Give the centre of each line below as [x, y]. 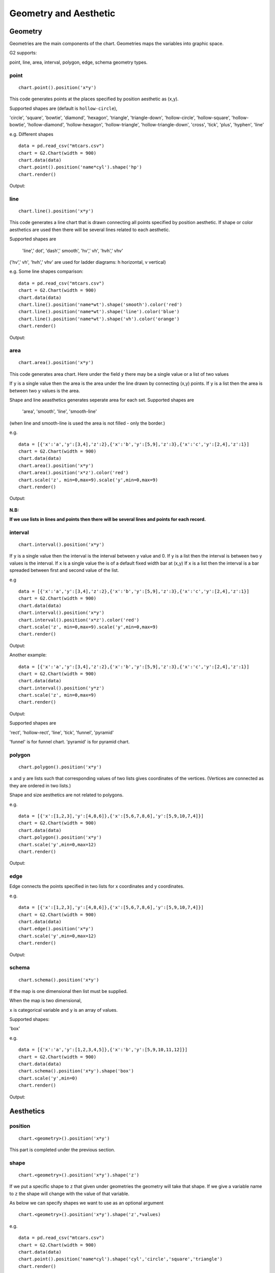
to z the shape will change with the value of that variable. [70, 1194]
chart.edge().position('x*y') [56, 929]
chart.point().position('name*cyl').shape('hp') [80, 167]
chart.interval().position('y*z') [61, 688]
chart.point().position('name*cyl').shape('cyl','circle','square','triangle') [120, 1259]
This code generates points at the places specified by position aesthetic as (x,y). [94, 99]
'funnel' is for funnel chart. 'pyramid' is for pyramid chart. [70, 742]
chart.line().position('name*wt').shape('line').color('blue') [99, 312]
